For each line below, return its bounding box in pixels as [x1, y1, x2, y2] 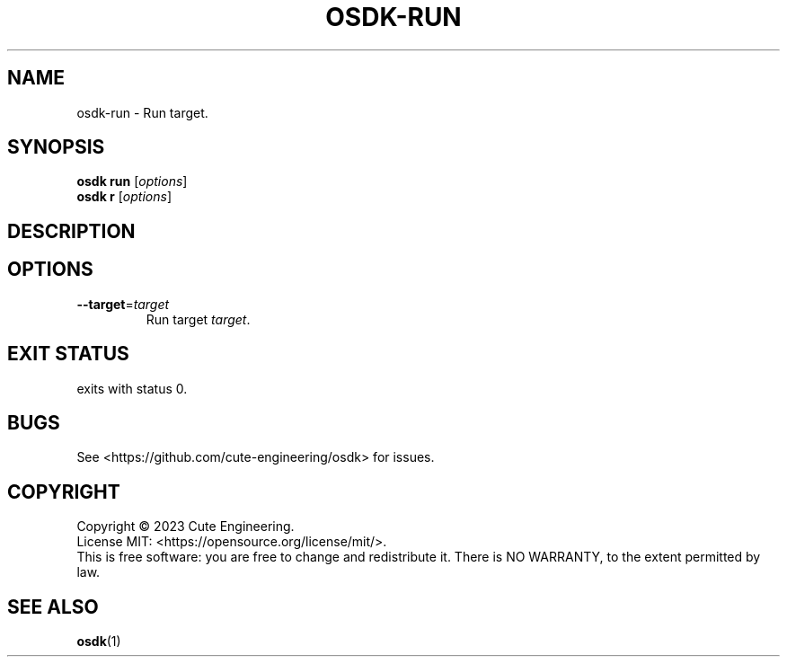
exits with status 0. [76, 380, 188, 396]
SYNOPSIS [7, 136, 105, 159]
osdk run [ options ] [76, 173, 188, 190]
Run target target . [146, 311, 251, 327]
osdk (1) [76, 633, 121, 650]
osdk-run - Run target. [76, 104, 208, 120]
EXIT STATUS [7, 342, 129, 366]
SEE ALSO [7, 595, 99, 618]
